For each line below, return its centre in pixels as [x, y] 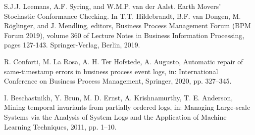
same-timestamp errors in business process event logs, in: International [111, 71]
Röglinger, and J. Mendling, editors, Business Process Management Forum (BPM [127, 25]
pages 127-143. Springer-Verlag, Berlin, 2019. [72, 45]
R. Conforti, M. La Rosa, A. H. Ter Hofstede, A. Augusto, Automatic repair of [124, 61]
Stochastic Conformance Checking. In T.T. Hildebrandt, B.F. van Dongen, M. [123, 16]
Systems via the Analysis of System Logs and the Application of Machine [115, 116]
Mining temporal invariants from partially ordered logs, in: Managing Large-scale [127, 107]
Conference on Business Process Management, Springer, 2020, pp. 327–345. [118, 81]
